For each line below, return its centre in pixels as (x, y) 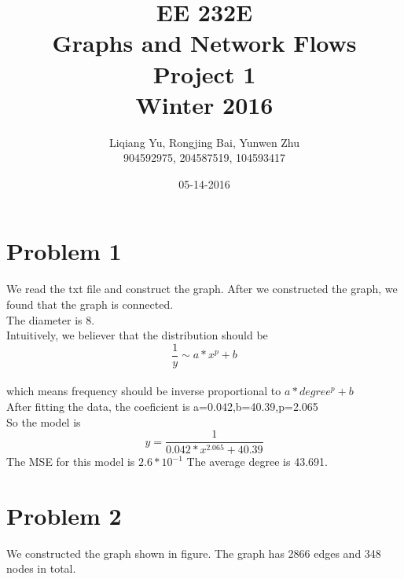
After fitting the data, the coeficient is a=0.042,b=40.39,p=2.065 (162, 407)
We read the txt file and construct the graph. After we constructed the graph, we (202, 289)
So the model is (44, 421)
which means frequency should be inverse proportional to (144, 391)
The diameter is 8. (51, 319)
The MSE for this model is (71, 462)
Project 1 (204, 73)
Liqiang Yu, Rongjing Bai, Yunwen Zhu (204, 142)
